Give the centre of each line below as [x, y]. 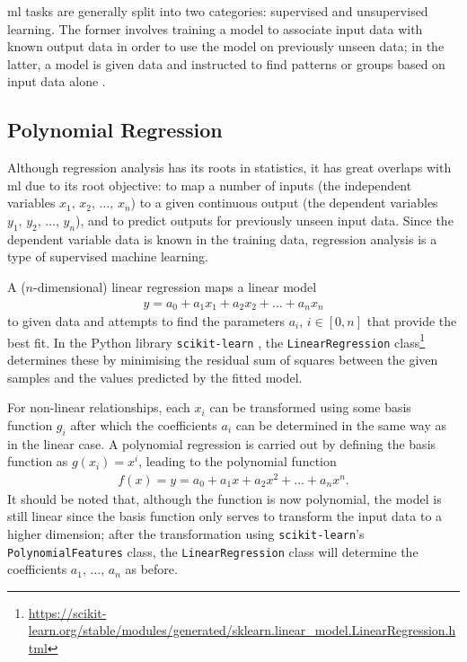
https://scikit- [67, 612]
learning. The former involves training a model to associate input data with [215, 28]
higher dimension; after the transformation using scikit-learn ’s [186, 533]
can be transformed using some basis [310, 407]
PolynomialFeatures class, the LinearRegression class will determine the [213, 551]
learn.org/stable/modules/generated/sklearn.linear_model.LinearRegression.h [242, 630]
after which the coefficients [144, 424]
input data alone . [57, 81]
